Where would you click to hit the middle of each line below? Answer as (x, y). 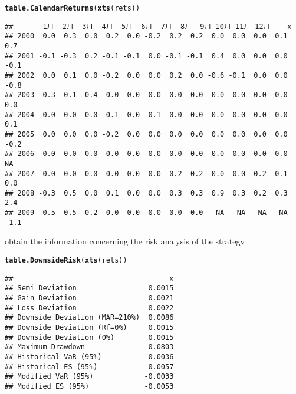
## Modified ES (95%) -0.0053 (89, 386)
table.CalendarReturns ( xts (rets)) (73, 8)
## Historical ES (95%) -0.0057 (89, 367)
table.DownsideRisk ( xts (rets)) (66, 261)
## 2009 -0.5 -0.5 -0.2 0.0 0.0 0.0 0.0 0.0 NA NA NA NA (146, 213)
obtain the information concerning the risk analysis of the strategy (125, 241)
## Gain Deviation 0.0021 (89, 298)
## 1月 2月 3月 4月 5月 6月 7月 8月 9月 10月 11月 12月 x (148, 26)
